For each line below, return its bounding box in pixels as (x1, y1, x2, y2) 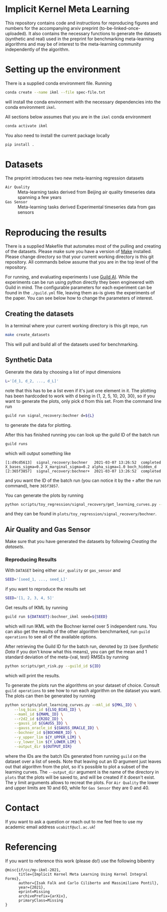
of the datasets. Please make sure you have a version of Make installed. (5, 249, 152, 255)
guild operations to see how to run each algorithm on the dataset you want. (5, 687, 162, 693)
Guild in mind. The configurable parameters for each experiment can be (5, 284, 153, 290)
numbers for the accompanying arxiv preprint (5, 25, 98, 31)
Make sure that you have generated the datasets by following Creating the (5, 539, 157, 545)
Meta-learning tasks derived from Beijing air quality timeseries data (17, 189, 156, 195)
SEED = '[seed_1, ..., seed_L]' (5, 577, 68, 582)
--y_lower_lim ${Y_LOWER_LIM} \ (14, 739, 81, 744)
